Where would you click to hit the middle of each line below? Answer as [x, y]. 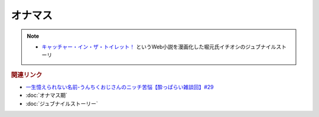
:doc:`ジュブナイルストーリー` [62, 103]
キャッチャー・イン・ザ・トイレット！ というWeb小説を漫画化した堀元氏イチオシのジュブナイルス [162, 47]
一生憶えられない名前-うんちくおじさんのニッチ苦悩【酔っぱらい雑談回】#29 [120, 87]
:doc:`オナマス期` [47, 95]
